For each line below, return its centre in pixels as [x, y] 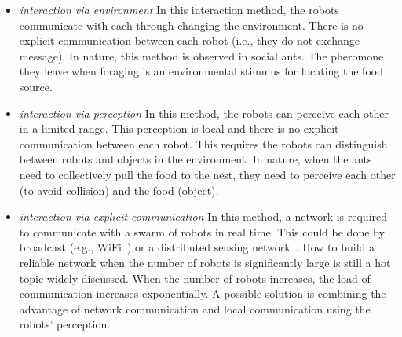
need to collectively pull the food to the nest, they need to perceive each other [207, 174]
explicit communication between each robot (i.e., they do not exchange [190, 40]
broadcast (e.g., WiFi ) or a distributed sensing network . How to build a [197, 247]
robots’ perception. [65, 324]
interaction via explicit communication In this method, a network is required [203, 216]
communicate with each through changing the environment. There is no [191, 25]
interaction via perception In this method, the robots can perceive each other [204, 113]
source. [36, 86]
